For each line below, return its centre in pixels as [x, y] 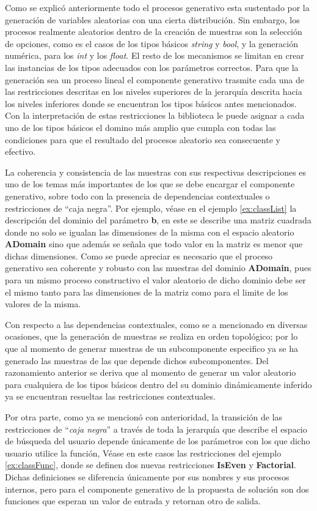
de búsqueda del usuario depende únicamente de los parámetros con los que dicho [158, 441]
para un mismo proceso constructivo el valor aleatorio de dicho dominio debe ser [155, 280]
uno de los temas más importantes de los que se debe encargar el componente [150, 184]
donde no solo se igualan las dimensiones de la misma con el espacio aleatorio [150, 232]
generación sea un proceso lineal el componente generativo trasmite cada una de [155, 79]
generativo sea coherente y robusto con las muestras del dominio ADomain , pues [158, 268]
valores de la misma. [43, 304]
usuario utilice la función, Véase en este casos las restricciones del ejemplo [143, 453]
